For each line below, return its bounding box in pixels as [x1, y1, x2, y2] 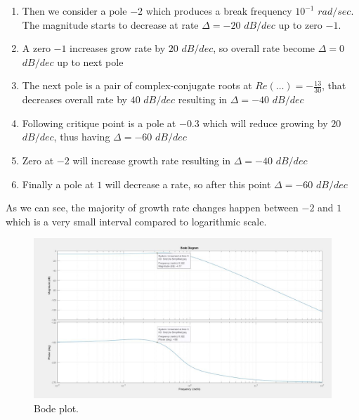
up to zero [278, 17, 322, 32]
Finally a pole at [22, 176, 94, 191]
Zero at [22, 152, 54, 167]
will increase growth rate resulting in [72, 152, 231, 167]
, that [322, 78, 346, 93]
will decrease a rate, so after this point [105, 176, 271, 191]
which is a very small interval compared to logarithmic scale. [6, 214, 267, 228]
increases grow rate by [70, 41, 166, 55]
